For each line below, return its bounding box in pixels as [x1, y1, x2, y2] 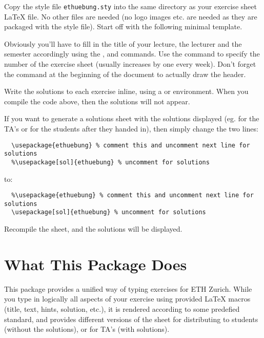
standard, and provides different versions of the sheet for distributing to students [4, 313, 258, 324]
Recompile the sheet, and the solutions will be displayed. [4, 223, 182, 234]
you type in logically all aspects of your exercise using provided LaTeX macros [4, 293, 251, 304]
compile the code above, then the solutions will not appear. [4, 96, 190, 106]
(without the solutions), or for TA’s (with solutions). [4, 324, 170, 334]
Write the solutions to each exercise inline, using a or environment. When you [4, 86, 249, 97]
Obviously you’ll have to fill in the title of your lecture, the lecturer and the [4, 38, 242, 49]
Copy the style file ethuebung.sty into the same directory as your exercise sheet [4, 1, 257, 11]
